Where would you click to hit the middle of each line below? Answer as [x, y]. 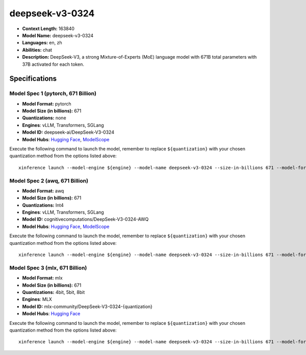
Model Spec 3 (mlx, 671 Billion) [48, 268]
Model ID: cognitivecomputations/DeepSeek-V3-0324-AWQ [85, 219]
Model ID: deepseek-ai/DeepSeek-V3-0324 [68, 132]
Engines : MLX [37, 299]
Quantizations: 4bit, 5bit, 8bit [54, 292]
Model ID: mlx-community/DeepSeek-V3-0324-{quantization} [87, 307]
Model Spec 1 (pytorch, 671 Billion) [53, 93]
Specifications [33, 79]
